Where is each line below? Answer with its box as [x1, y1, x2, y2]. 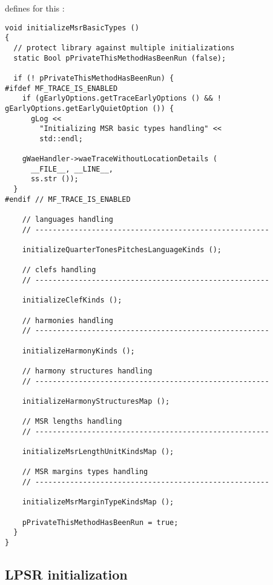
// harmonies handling [22, 316, 113, 325]
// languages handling [22, 215, 113, 224]
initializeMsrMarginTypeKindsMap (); [22, 498, 174, 507]
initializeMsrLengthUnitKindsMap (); [22, 447, 174, 456]
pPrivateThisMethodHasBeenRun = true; [22, 518, 179, 527]
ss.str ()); [30, 175, 79, 184]
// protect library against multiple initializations [13, 43, 235, 52]
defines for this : [5, 2, 65, 14]
